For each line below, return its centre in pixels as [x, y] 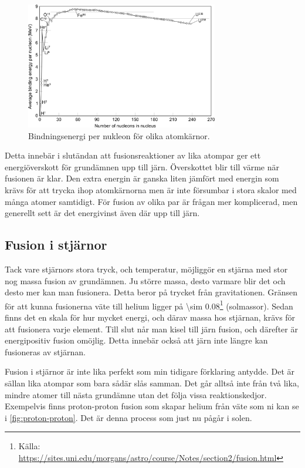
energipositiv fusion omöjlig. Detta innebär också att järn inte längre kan [136, 340]
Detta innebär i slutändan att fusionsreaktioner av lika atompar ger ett [133, 155]
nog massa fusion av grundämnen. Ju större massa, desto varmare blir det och [145, 280]
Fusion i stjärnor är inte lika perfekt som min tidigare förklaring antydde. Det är [150, 371]
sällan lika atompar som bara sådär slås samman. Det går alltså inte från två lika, [152, 383]
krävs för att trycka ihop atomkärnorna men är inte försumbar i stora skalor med [151, 189]
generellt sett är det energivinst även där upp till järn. [102, 213]
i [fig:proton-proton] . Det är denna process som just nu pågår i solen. [128, 417]
